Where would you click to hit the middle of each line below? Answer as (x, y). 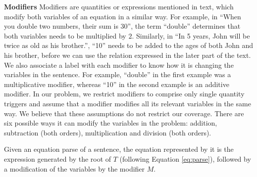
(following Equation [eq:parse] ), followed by (185, 158)
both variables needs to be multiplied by (65, 35)
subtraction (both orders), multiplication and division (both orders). (108, 132)
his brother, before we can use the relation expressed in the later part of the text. (128, 55)
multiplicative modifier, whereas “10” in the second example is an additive (117, 84)
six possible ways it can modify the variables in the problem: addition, (111, 123)
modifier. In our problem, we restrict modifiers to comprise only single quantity (124, 94)
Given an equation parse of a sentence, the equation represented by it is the (119, 149)
